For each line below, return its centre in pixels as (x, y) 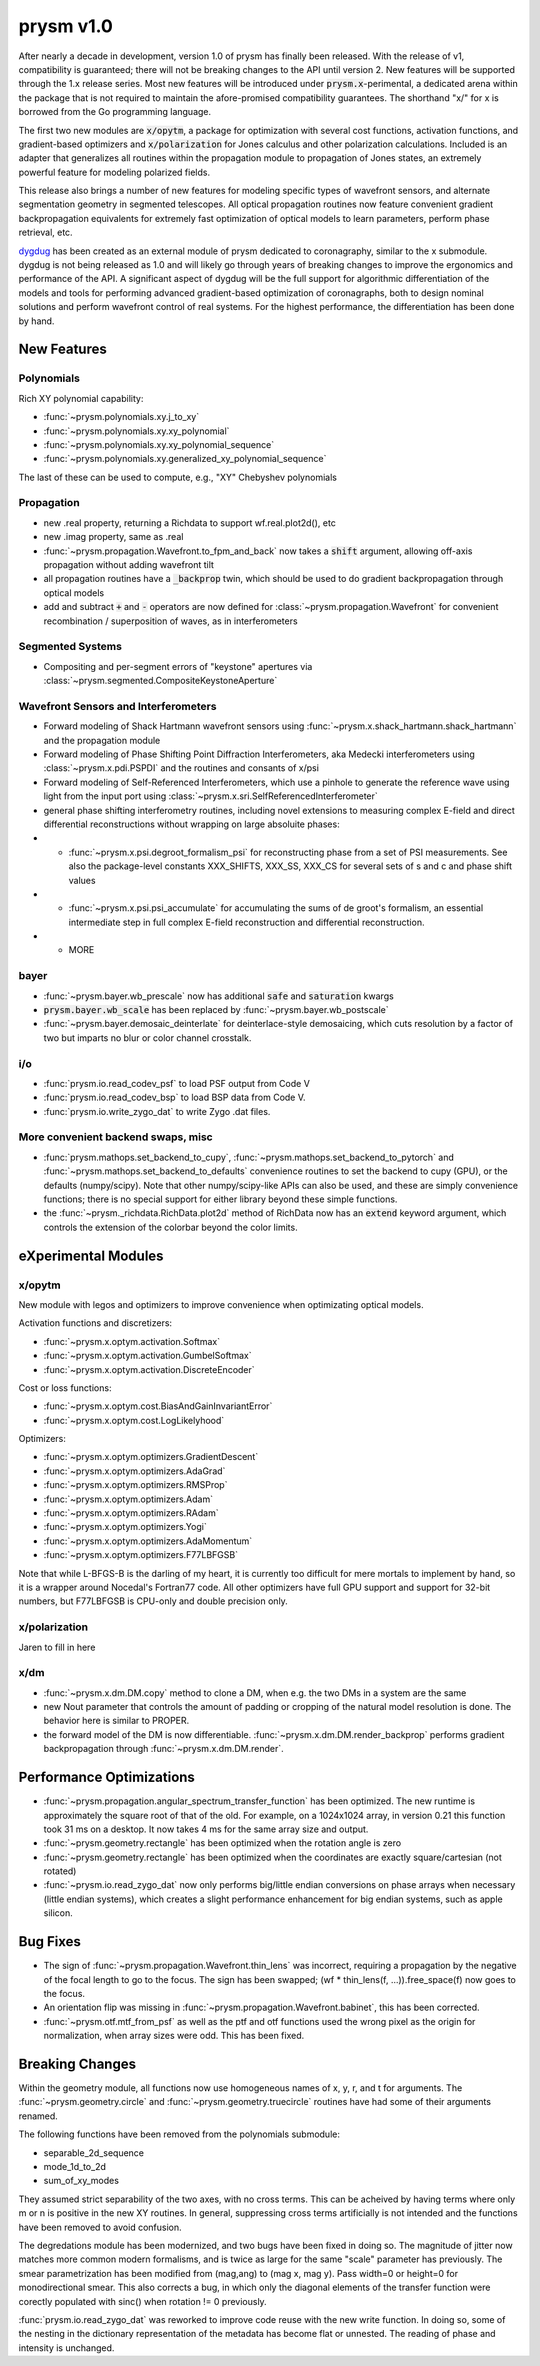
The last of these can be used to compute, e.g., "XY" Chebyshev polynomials (177, 477)
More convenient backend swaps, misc (116, 1137)
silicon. (58, 1913)
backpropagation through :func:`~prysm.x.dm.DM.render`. (163, 1749)
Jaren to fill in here (57, 1647)
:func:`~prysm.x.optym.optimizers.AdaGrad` (134, 1471)
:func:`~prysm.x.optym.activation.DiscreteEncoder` (149, 1369)
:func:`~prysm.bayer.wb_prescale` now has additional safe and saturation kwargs (218, 996)
